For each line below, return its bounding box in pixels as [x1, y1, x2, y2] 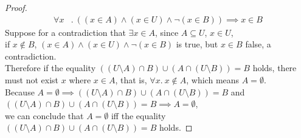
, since [154, 26, 179, 38]
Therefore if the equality [5, 61, 96, 74]
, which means [186, 74, 240, 86]
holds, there [252, 61, 297, 74]
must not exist [5, 74, 59, 86]
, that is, [115, 74, 147, 86]
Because [5, 85, 35, 98]
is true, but [176, 38, 218, 50]
